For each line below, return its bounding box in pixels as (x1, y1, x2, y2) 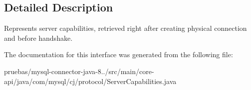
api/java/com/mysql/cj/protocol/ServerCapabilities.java (4, 76, 177, 86)
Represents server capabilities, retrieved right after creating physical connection (4, 23, 247, 33)
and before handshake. (4, 32, 73, 43)
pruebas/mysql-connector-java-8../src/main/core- (4, 66, 154, 76)
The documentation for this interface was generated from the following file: (4, 49, 233, 60)
